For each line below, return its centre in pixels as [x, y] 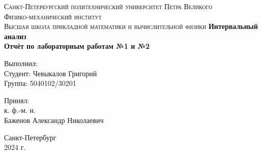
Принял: [17, 100]
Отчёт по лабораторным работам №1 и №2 [77, 46]
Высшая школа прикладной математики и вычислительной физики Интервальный [131, 26]
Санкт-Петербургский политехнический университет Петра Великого [108, 6]
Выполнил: [21, 63]
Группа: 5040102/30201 [40, 83]
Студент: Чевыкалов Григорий [51, 73]
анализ [15, 36]
